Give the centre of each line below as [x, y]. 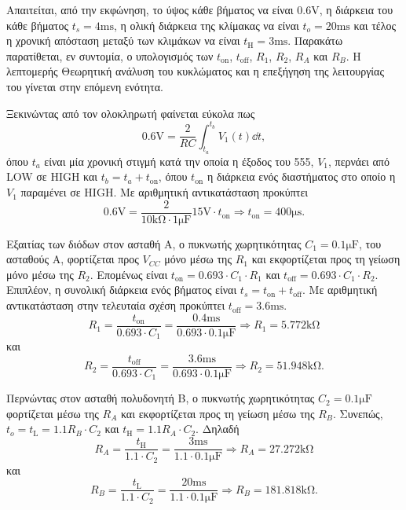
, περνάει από [359, 161]
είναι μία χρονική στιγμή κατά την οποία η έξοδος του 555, [179, 161]
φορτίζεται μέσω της [53, 413]
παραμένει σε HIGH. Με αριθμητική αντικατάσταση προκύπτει [165, 192]
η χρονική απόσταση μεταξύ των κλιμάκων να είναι [123, 40]
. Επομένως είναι [129, 274]
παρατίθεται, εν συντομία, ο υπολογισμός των [110, 55]
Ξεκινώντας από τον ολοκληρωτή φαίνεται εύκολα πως [131, 113]
